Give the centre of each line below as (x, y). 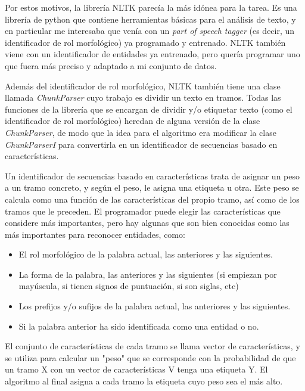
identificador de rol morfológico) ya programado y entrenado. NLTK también (145, 42)
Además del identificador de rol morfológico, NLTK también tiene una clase (143, 86)
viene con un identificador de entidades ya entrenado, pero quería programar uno (152, 54)
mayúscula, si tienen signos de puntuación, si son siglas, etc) (129, 286)
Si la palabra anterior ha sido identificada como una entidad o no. (139, 326)
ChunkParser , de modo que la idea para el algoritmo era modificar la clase (141, 132)
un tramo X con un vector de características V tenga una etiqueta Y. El (136, 369)
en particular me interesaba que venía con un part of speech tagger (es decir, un (150, 31)
